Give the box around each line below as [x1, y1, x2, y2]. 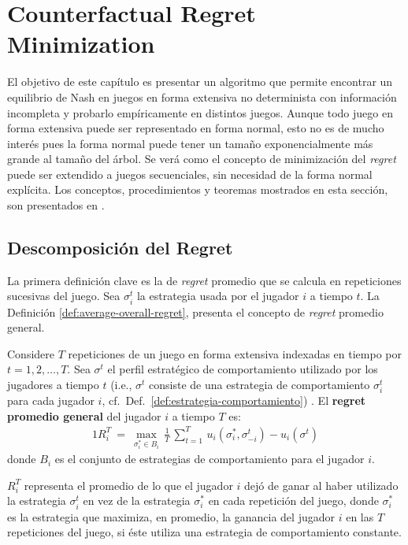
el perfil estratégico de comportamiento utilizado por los [107, 361, 378, 377]
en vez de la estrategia [83, 492, 191, 509]
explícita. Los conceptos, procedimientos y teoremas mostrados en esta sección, [7, 181, 388, 198]
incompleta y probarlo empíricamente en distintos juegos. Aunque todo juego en [7, 104, 393, 120]
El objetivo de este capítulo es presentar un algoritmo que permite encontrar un [7, 73, 393, 90]
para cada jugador [7, 392, 95, 409]
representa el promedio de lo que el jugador [24, 476, 233, 493]
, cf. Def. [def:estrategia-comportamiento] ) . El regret [102, 392, 366, 409]
